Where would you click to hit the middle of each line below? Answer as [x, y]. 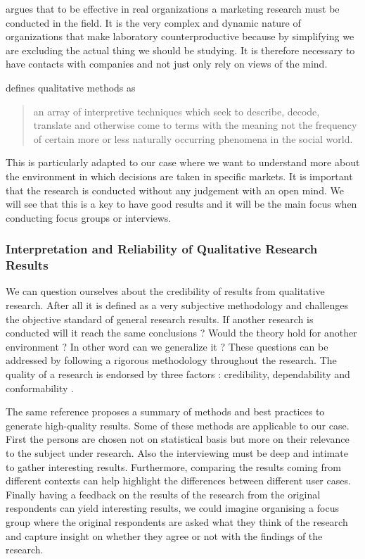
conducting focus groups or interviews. [89, 217]
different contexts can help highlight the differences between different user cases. [178, 481]
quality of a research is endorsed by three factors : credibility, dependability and [178, 374]
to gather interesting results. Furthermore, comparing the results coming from [173, 466]
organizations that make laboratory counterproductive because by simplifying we [180, 36]
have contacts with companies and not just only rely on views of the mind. [167, 64]
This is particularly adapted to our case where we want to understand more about [183, 162]
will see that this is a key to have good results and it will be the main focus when [181, 204]
